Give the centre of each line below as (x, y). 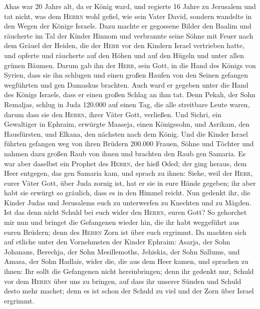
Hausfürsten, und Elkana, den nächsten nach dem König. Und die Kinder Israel (126, 133)
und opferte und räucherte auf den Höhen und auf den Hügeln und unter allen (124, 55)
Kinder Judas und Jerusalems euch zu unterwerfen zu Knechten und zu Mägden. (128, 202)
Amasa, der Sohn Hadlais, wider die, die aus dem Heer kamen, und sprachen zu (126, 261)
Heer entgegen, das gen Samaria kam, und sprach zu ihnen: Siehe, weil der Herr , (128, 173)
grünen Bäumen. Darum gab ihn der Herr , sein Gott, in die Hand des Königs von (130, 65)
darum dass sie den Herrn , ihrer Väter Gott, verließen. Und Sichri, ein (113, 114)
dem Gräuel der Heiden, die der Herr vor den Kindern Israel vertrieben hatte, (124, 45)
